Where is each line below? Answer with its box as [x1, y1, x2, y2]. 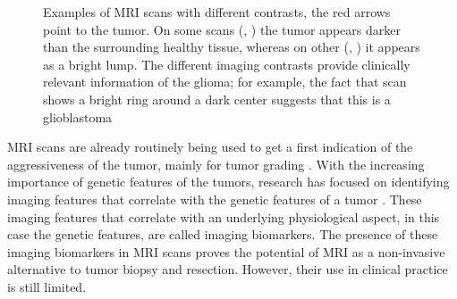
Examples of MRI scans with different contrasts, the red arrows [43, 3, 391, 21]
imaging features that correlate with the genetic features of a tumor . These [7, 189, 422, 208]
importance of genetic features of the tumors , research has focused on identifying [7, 172, 450, 191]
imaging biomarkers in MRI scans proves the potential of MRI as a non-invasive [7, 242, 445, 261]
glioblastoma [43, 107, 113, 126]
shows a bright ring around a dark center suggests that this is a [43, 89, 391, 108]
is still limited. [7, 277, 87, 295]
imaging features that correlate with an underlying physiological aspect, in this [7, 207, 440, 226]
